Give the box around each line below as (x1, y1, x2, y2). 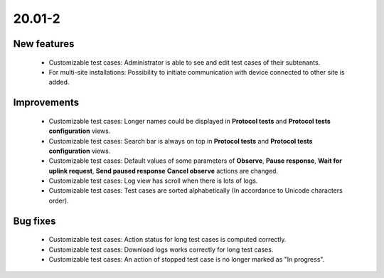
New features (13, 38, 75, 50)
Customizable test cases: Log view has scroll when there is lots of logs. (48, 176, 258, 185)
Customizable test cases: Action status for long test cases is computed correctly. (48, 235, 287, 244)
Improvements (13, 97, 80, 109)
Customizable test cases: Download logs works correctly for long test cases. (48, 245, 274, 254)
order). (48, 196, 69, 205)
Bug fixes (13, 215, 56, 227)
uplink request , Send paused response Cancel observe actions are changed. (48, 166, 279, 175)
